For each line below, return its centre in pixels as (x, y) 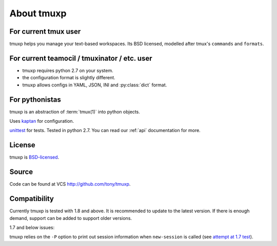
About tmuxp (38, 13)
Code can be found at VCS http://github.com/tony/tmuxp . (70, 184)
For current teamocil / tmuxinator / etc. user (81, 58)
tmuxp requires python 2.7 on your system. (68, 70)
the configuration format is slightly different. (69, 78)
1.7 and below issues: (32, 227)
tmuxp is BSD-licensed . (34, 157)
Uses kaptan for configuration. (42, 121)
